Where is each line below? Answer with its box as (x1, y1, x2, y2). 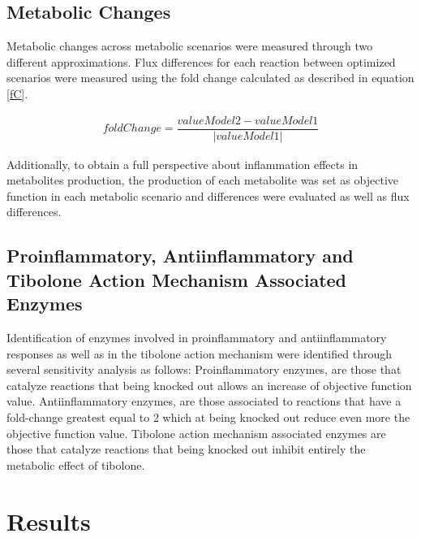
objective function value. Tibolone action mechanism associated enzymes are (6, 424, 386, 441)
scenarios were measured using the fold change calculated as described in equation (6, 69, 415, 86)
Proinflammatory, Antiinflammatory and (6, 243, 354, 268)
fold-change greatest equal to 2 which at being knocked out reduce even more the (6, 409, 410, 425)
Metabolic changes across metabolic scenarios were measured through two (6, 37, 373, 54)
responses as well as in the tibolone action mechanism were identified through (6, 345, 392, 362)
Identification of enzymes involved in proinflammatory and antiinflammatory (6, 329, 387, 346)
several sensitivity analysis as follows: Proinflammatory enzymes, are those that (6, 361, 402, 378)
